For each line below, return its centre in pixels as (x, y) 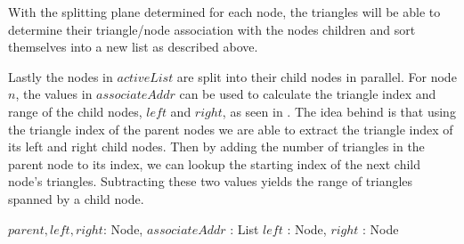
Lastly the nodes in (61, 76)
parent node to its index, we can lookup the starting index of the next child (215, 163)
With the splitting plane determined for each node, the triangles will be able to (224, 12)
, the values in (54, 94)
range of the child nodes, (75, 111)
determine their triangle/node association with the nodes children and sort (212, 29)
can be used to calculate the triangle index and (308, 94)
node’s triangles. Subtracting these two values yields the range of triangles (211, 181)
